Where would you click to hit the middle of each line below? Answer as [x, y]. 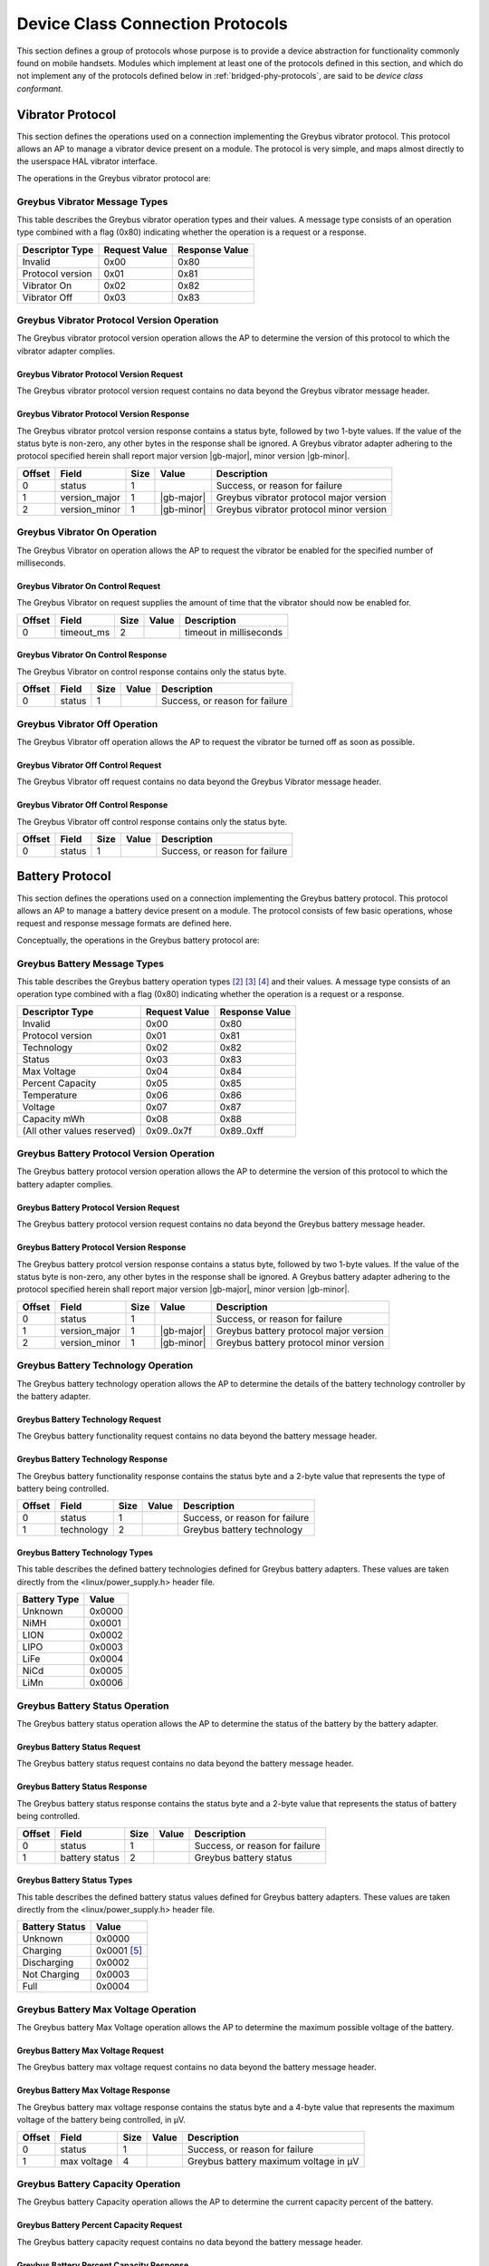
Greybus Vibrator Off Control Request [89, 765]
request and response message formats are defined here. [125, 924]
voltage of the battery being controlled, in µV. [101, 2120]
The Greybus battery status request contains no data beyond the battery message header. [185, 1764]
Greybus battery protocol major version [300, 1331]
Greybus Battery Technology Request [89, 1419]
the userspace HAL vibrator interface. [87, 161]
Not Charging [51, 1974]
